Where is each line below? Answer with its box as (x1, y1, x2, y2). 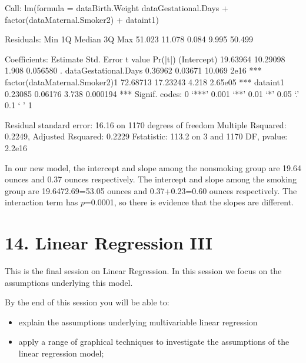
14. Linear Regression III (5, 231, 212, 255)
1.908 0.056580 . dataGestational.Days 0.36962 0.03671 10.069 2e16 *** (5, 64, 262, 76)
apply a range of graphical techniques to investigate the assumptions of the (18, 335, 290, 348)
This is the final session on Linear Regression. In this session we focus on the (5, 265, 282, 277)
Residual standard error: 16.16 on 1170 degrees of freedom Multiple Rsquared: (5, 118, 287, 131)
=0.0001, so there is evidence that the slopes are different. (84, 196, 294, 208)
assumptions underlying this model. (5, 276, 133, 288)
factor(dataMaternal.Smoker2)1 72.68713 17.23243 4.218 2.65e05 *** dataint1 (5, 75, 284, 88)
